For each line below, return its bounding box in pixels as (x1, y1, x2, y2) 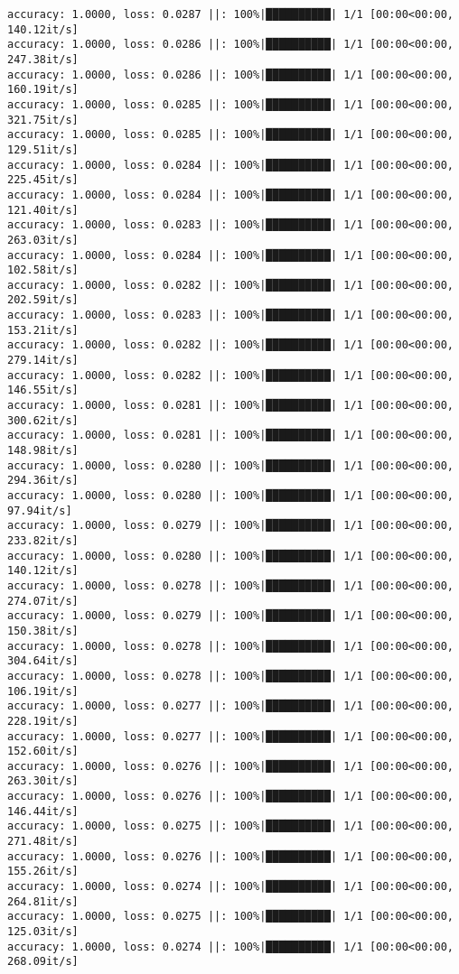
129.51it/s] (7, 143, 79, 156)
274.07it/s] (7, 594, 79, 608)
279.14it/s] (7, 354, 79, 367)
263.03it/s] (7, 233, 79, 246)
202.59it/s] (7, 293, 79, 307)
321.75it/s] (7, 113, 79, 126)
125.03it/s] (7, 925, 79, 939)
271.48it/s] (7, 835, 79, 849)
